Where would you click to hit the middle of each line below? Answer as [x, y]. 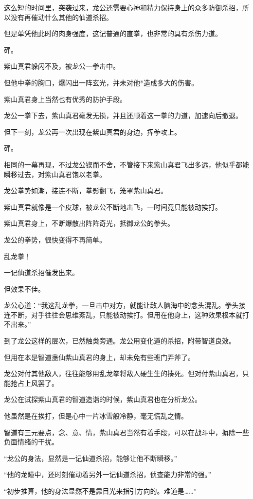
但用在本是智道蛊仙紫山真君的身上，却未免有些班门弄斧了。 [99, 357]
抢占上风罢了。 [34, 383]
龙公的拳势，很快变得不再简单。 [55, 239]
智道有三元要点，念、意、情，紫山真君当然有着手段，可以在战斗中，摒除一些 [126, 432]
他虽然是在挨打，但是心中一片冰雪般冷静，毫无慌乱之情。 [96, 416]
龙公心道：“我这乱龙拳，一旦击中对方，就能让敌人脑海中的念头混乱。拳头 [121, 305]
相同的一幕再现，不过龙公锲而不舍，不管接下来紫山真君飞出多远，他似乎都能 [126, 164]
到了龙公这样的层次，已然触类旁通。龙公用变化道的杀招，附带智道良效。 [120, 341]
